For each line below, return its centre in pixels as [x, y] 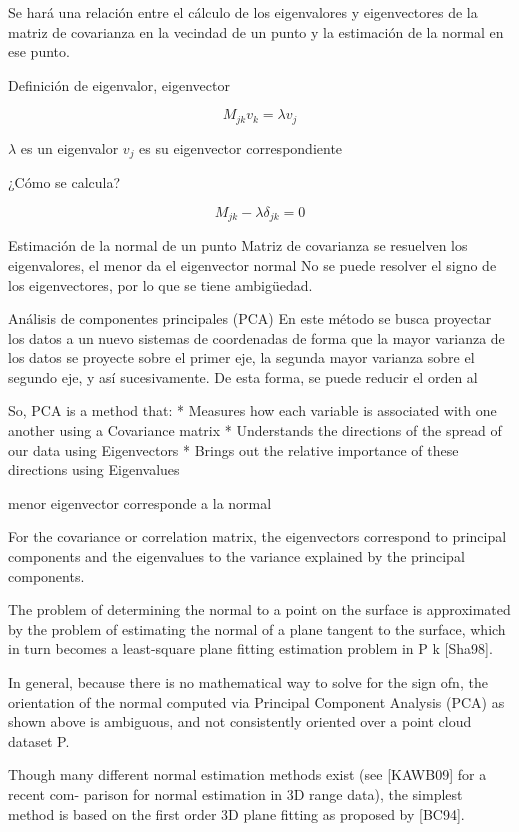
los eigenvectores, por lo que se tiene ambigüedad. [160, 284]
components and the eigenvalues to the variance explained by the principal [236, 556]
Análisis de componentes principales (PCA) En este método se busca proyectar [250, 318]
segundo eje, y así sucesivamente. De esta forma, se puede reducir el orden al [243, 376]
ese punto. [39, 51]
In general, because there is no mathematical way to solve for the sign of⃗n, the [248, 682]
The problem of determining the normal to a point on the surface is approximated [259, 609]
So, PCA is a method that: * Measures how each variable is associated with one [252, 410]
